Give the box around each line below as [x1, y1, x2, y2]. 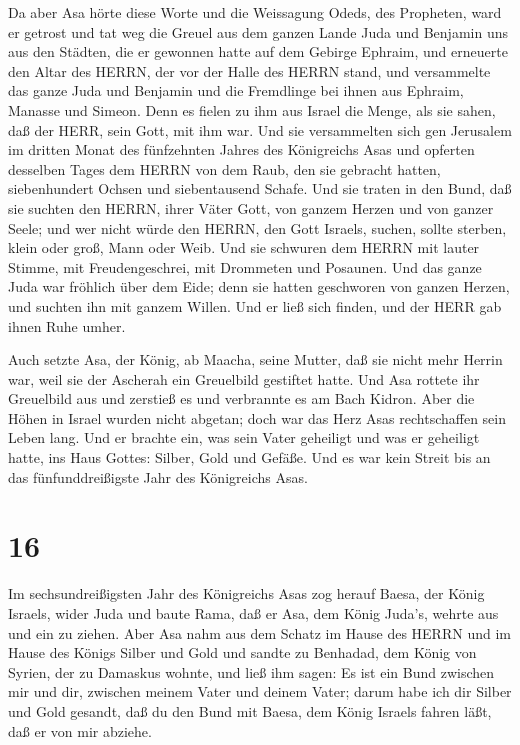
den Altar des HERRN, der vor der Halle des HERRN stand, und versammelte [8, 60, 491, 81]
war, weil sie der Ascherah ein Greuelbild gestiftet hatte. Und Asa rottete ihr [8, 368, 480, 389]
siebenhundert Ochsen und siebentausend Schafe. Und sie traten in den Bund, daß [8, 178, 512, 199]
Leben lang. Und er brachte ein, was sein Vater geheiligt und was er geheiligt [8, 427, 480, 448]
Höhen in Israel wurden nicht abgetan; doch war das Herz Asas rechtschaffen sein [8, 407, 506, 428]
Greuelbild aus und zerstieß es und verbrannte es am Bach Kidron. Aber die [8, 388, 475, 409]
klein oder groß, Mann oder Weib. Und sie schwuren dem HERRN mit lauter [8, 237, 480, 258]
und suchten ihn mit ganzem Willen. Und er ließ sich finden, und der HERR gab [8, 295, 502, 316]
